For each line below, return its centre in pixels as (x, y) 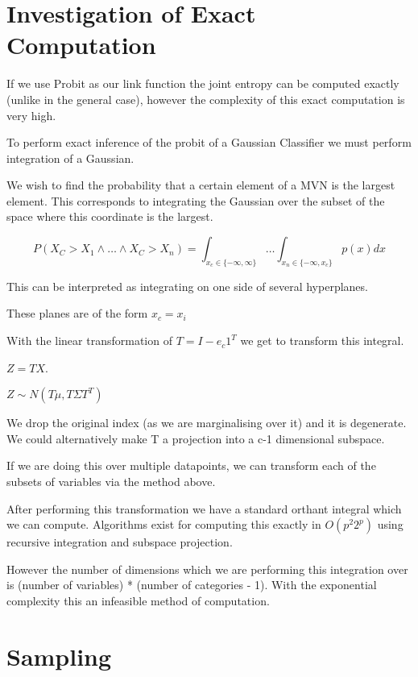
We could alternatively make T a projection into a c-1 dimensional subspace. (196, 438)
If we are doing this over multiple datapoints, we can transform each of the (191, 465)
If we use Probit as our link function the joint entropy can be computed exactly (203, 83)
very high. (31, 115)
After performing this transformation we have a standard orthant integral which (204, 508)
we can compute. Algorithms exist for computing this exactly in (164, 524)
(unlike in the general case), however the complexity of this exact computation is (206, 99)
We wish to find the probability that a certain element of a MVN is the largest (201, 185)
